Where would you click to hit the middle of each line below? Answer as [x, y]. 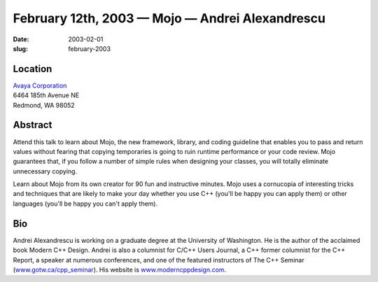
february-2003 [90, 48]
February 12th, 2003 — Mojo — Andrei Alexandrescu [169, 18]
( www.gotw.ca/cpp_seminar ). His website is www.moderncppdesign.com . [120, 269]
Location [33, 69]
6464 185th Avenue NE [46, 95]
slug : [20, 48]
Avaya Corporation [40, 85]
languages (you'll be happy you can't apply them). [85, 204]
